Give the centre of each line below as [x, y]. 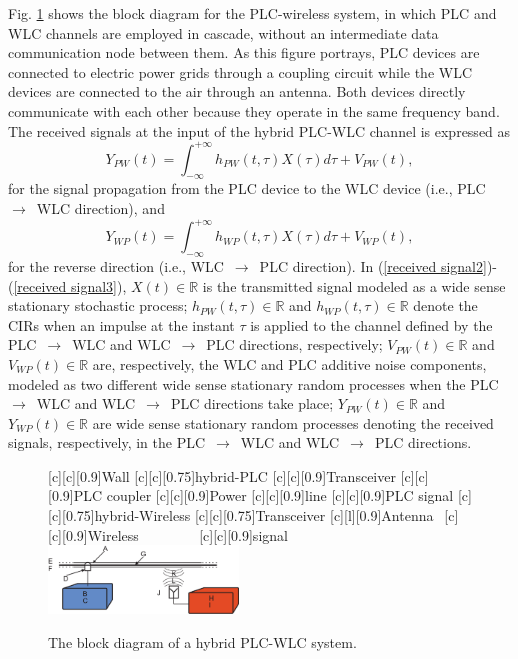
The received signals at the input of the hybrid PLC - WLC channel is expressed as [259, 130]
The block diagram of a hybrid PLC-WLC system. [202, 641]
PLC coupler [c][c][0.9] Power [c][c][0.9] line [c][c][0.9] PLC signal [263, 495]
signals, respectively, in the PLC [107, 442]
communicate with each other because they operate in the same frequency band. [254, 110]
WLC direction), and [100, 208]
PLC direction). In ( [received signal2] [373, 265]
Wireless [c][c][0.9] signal [187, 534]
